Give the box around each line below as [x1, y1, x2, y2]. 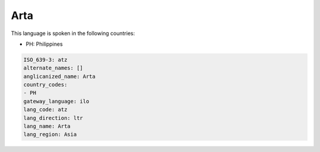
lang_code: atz [23, 106, 68, 113]
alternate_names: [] [23, 65, 83, 71]
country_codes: [23, 81, 68, 88]
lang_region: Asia [23, 131, 77, 138]
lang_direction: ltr [23, 115, 83, 121]
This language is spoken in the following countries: [11, 30, 135, 37]
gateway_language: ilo [23, 98, 89, 104]
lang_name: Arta [23, 123, 71, 130]
